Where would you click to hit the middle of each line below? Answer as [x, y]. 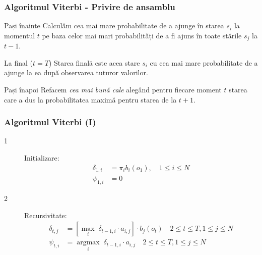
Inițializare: [42, 158]
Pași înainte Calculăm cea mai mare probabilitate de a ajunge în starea [114, 25]
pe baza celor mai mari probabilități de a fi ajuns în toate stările [142, 35]
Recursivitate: [46, 215]
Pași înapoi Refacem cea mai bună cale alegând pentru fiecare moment [113, 90]
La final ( [18, 62]
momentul [20, 35]
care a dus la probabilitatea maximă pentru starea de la [90, 99]
